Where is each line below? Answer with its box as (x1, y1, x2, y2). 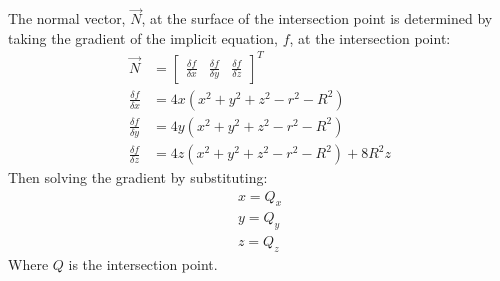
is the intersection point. (68, 254, 218, 275)
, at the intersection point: (289, 27, 451, 48)
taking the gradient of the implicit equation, (8, 27, 278, 48)
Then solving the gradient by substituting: (8, 167, 268, 188)
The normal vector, (8, 8, 126, 29)
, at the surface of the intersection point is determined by (141, 8, 493, 29)
